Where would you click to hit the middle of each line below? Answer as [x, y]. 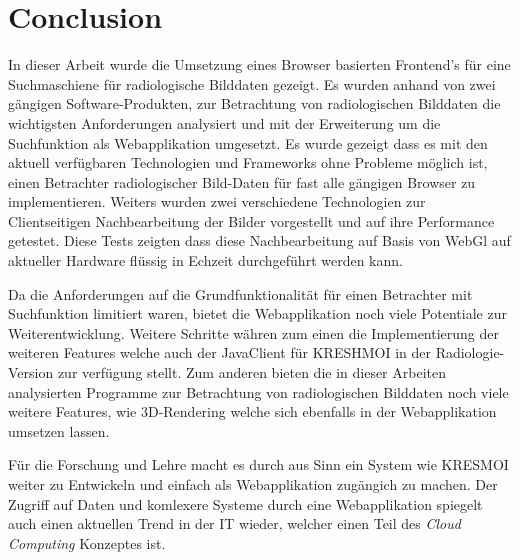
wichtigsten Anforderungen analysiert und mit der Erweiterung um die [224, 122]
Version [31, 372]
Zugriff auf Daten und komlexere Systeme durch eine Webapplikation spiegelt [245, 503]
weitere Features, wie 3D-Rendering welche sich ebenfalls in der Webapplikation [252, 411]
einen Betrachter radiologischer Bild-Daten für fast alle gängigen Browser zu [242, 181]
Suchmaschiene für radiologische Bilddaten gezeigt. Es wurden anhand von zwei [252, 83]
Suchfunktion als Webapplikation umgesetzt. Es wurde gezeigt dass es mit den [248, 142]
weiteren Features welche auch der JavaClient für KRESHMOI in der [219, 352]
